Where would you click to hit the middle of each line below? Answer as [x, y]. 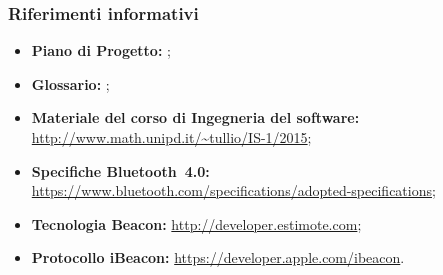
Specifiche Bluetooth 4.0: [120, 170]
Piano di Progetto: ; [101, 50]
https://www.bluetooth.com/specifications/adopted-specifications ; [233, 190]
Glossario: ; [70, 83]
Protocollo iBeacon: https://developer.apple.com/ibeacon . [218, 257]
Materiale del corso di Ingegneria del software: [195, 117]
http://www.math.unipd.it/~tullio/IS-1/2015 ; [171, 137]
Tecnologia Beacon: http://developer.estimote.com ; [196, 223]
